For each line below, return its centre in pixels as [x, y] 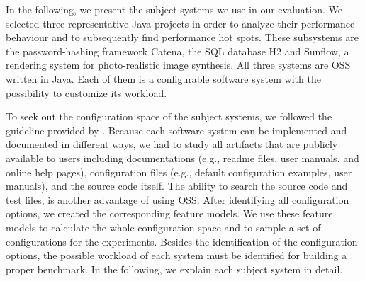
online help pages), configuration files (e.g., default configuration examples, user [179, 172]
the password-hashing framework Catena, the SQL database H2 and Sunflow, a [178, 51]
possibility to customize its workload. [86, 92]
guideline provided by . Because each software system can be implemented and [176, 130]
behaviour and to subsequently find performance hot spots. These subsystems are [182, 37]
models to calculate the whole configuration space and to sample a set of [163, 227]
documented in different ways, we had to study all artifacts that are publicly [172, 144]
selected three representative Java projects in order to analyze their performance [180, 23]
